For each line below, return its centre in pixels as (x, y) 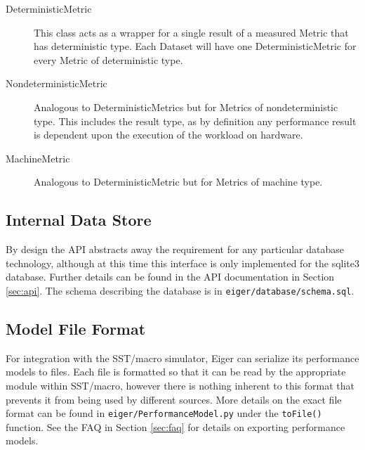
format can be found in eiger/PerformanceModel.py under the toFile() (164, 413)
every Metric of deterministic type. (108, 59)
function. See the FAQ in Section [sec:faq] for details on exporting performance (175, 426)
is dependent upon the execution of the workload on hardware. (168, 135)
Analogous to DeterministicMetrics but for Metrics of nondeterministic (186, 107)
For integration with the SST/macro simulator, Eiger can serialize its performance (182, 358)
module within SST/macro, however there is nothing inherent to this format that (180, 385)
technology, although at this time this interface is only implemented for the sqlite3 (182, 263)
